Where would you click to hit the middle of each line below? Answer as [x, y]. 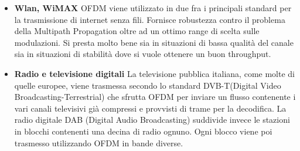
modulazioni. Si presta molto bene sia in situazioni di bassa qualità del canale [154, 42]
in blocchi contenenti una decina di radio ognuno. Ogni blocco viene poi [143, 131]
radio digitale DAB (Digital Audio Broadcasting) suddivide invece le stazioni [152, 120]
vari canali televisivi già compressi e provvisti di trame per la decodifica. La [150, 108]
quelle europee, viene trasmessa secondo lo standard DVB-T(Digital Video [148, 85]
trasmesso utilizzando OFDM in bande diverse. [99, 142]
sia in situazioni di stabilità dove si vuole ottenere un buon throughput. [143, 54]
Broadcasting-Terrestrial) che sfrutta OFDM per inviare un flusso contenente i [155, 97]
